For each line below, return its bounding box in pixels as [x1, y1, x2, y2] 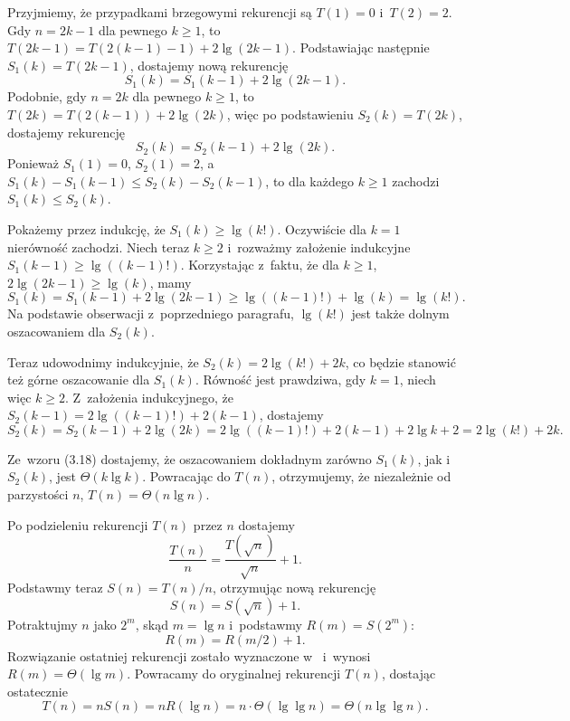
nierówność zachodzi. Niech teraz [7, 237, 190, 256]
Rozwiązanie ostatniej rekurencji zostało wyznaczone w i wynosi [7, 646, 371, 665]
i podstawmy [229, 614, 302, 633]
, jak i [417, 449, 451, 468]
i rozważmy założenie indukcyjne [227, 237, 411, 256]
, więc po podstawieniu [226, 104, 354, 123]
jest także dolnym [351, 304, 450, 323]
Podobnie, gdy [7, 87, 87, 106]
